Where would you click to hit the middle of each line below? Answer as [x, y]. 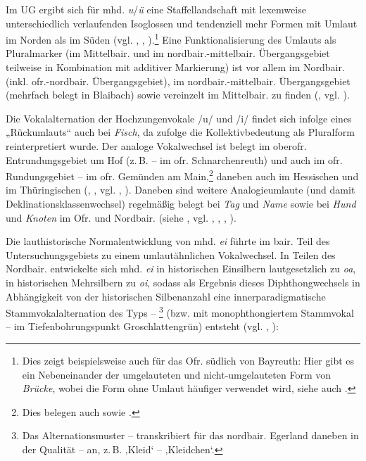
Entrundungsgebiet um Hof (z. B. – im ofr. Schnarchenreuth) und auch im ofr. [174, 159]
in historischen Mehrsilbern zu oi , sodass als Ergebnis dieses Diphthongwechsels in [183, 282]
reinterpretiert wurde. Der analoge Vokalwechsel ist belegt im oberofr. [156, 146]
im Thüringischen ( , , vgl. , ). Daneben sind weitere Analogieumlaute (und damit [181, 190]
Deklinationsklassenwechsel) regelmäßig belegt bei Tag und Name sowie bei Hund [181, 204]
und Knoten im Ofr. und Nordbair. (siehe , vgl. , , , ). [121, 217]
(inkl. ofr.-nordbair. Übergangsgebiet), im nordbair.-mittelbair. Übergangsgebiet [178, 81]
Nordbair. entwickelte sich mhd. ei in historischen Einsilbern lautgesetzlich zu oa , [181, 269]
